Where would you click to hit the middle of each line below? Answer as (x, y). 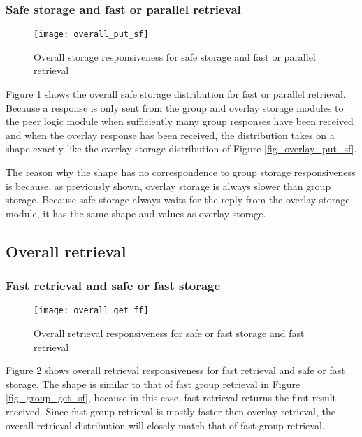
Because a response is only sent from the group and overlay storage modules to (175, 107)
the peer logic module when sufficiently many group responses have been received (180, 121)
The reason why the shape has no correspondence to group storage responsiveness (181, 172)
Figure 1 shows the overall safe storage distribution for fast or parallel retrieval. (176, 94)
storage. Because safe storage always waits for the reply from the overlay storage (178, 200)
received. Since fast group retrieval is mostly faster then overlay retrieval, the (171, 411)
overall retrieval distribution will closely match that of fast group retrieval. (165, 425)
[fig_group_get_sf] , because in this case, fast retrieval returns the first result (171, 397)
